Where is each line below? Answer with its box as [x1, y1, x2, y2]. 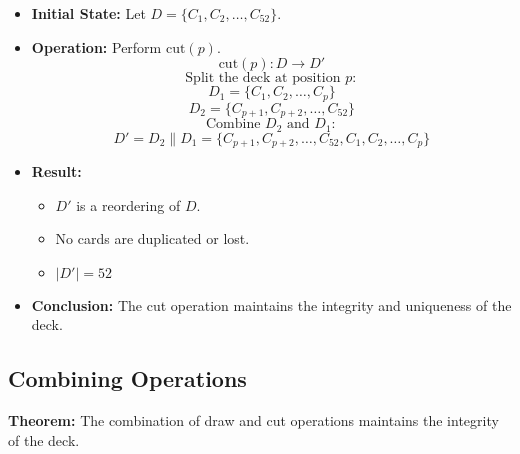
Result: [31, 161, 82, 181]
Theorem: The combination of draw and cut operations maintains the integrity [8, 410, 499, 431]
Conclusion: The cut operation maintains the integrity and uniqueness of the [31, 294, 512, 315]
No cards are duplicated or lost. [55, 228, 250, 249]
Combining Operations [8, 363, 247, 394]
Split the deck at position [185, 71, 341, 86]
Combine [206, 117, 261, 132]
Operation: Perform [31, 36, 162, 57]
